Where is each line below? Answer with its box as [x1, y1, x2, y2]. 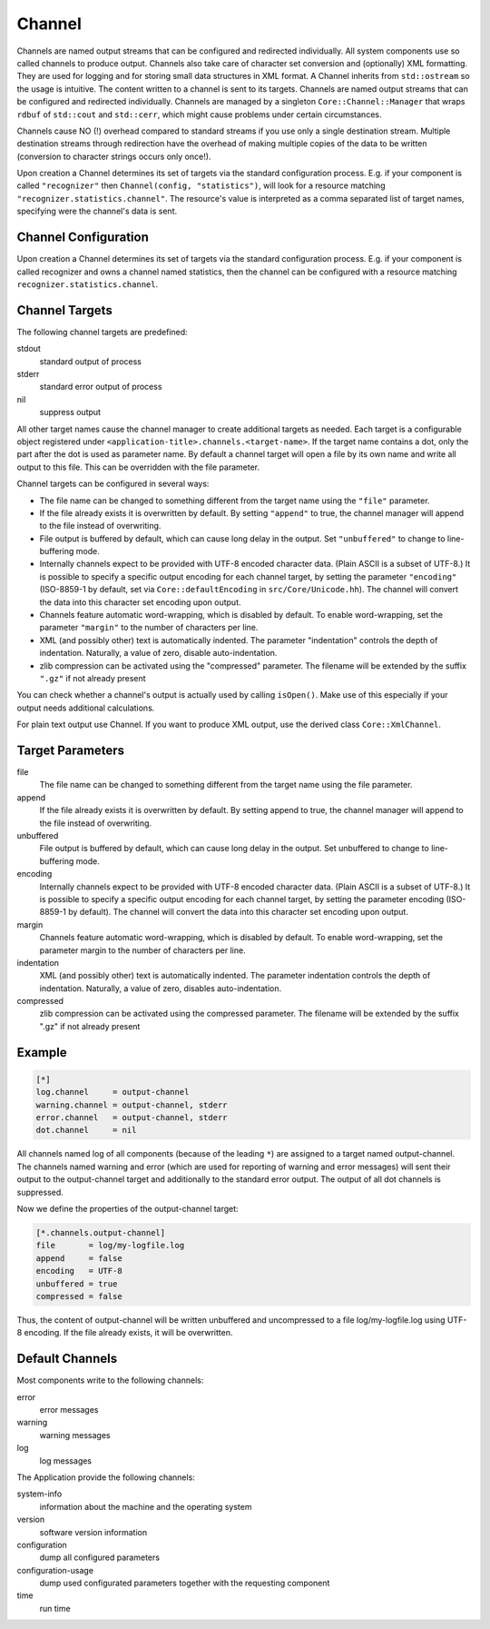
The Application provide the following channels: [16, 1472, 195, 1483]
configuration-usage [16, 1564, 94, 1575]
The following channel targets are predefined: [16, 326, 188, 337]
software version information [39, 1526, 148, 1537]
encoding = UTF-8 [35, 1266, 122, 1276]
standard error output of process [39, 382, 162, 392]
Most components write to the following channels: [16, 1375, 204, 1386]
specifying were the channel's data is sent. [16, 205, 178, 217]
